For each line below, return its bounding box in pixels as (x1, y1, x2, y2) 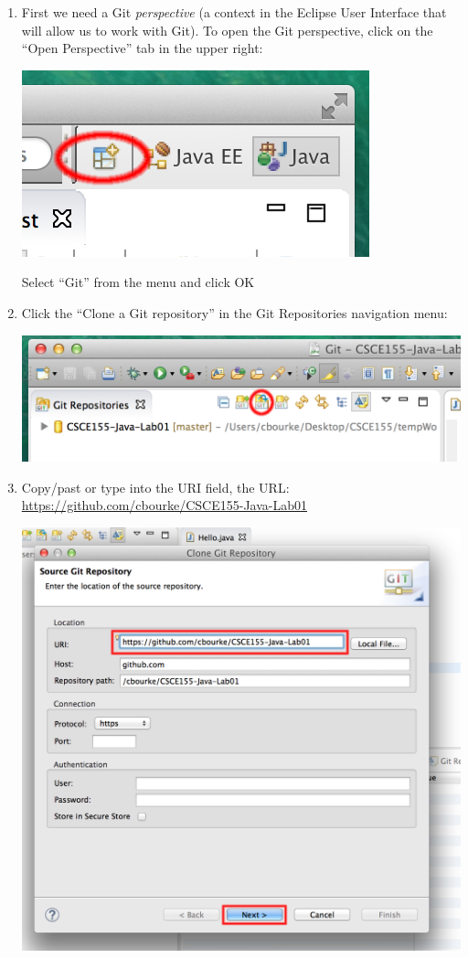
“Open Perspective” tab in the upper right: (21, 38, 263, 58)
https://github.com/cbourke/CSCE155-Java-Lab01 (21, 495, 308, 515)
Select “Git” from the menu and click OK (21, 272, 255, 292)
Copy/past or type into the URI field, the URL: (21, 477, 290, 496)
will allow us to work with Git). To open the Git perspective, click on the (21, 20, 433, 39)
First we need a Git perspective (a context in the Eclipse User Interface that (21, 3, 447, 21)
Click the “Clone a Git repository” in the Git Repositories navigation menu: (21, 303, 448, 322)
